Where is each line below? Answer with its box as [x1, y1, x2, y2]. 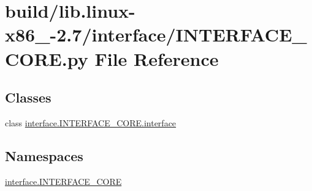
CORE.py [5, 46, 88, 71]
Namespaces [5, 146, 83, 165]
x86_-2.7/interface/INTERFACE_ [5, 22, 307, 47]
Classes [5, 88, 51, 107]
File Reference [94, 46, 219, 71]
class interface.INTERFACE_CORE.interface [5, 116, 177, 129]
